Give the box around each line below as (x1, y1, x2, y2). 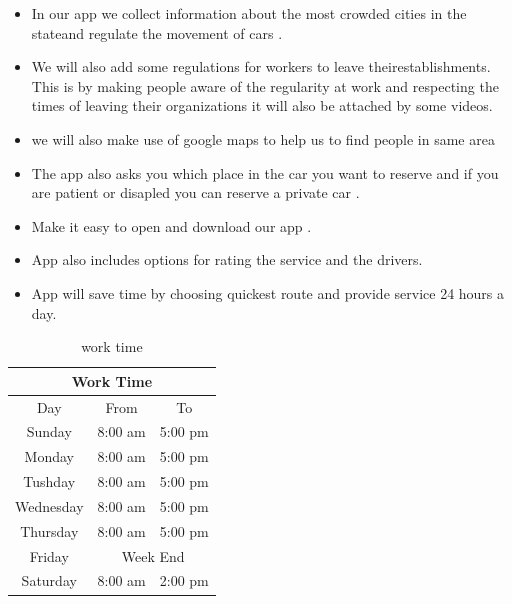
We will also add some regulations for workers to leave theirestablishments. (31, 56, 491, 77)
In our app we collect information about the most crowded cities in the (31, 3, 467, 23)
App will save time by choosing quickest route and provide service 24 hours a (31, 282, 505, 303)
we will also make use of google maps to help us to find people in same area (31, 128, 495, 149)
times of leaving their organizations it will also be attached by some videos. (31, 95, 493, 116)
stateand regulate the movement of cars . (31, 22, 283, 43)
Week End (121, 545, 185, 566)
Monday (24, 446, 74, 467)
